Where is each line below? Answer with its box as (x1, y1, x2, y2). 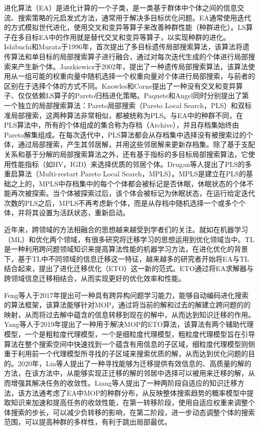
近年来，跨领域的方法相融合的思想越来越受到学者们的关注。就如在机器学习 (4, 224, 248, 235)
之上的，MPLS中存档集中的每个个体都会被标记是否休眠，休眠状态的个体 (10, 178, 247, 188)
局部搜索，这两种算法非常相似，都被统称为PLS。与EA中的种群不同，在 (10, 110, 244, 120)
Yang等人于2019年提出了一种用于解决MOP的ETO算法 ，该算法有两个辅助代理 (4, 319, 254, 329)
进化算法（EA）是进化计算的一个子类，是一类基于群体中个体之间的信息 (4, 2, 238, 12)
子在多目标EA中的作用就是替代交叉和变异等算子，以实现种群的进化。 (4, 31, 231, 42)
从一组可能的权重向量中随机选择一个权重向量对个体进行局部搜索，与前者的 (10, 71, 255, 81)
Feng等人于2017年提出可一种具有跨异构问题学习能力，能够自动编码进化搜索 (4, 289, 249, 300)
